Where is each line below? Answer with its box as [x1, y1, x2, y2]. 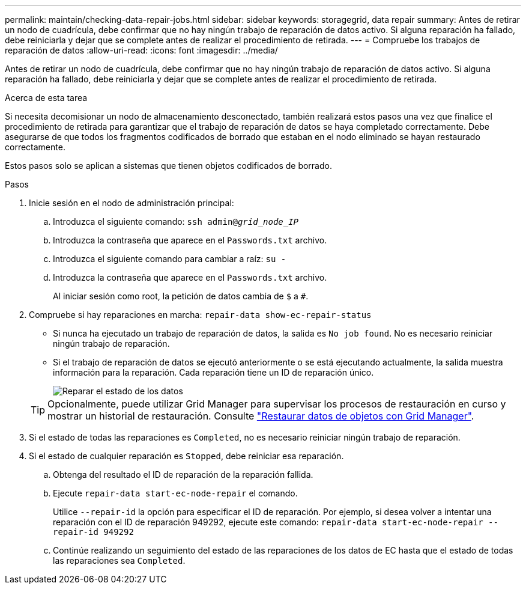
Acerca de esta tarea [5, 93, 88, 103]
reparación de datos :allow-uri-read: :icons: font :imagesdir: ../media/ [5, 45, 278, 55]
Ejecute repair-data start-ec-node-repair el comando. [53, 488, 298, 498]
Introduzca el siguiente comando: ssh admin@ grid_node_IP [53, 216, 299, 227]
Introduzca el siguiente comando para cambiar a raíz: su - [53, 254, 286, 264]
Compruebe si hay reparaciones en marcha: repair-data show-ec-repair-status [29, 310, 372, 320]
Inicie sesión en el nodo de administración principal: [29, 198, 234, 208]
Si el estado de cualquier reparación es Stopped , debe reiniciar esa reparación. [29, 451, 344, 461]
